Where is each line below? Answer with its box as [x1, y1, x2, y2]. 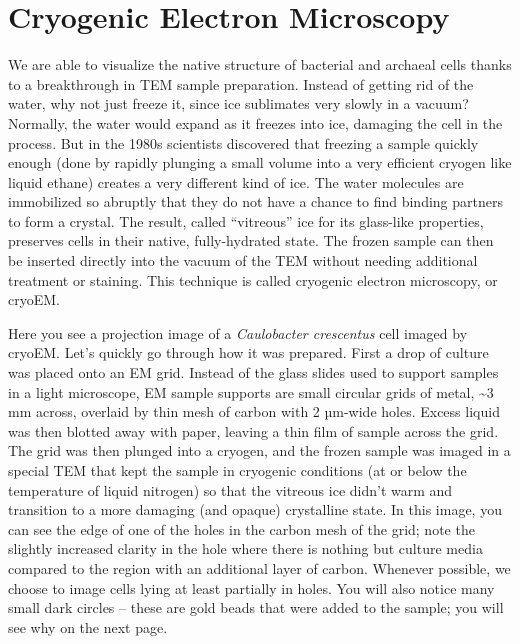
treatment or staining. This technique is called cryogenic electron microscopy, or [8, 269, 498, 290]
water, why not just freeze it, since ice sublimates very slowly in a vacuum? [8, 93, 469, 114]
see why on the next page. [8, 616, 168, 637]
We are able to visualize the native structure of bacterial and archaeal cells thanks [8, 54, 512, 75]
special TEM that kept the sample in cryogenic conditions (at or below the [8, 460, 467, 480]
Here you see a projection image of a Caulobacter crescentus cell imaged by [8, 322, 468, 343]
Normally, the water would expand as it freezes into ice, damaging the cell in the [8, 112, 503, 133]
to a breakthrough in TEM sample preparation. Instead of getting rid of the [8, 73, 474, 94]
